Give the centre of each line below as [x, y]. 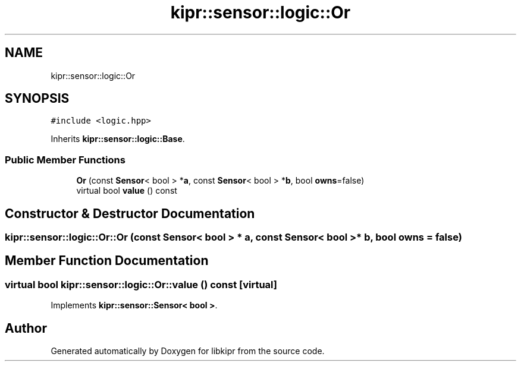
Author [26, 328]
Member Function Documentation [107, 261]
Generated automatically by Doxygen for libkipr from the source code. [188, 351]
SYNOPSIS [37, 99]
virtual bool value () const [127, 191]
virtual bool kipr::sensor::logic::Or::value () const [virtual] [141, 284]
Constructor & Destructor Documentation [130, 213]
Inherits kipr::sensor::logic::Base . [118, 139]
